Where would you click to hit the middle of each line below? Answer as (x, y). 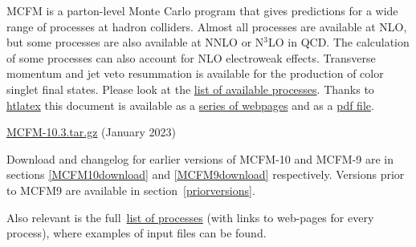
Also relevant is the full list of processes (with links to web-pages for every (190, 217)
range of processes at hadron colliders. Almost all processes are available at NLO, (207, 26)
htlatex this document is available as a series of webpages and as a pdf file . (190, 105)
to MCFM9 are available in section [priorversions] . (131, 190)
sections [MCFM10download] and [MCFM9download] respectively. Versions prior (206, 174)
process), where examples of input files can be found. (137, 233)
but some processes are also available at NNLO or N (135, 42)
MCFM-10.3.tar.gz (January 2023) (91, 132)
